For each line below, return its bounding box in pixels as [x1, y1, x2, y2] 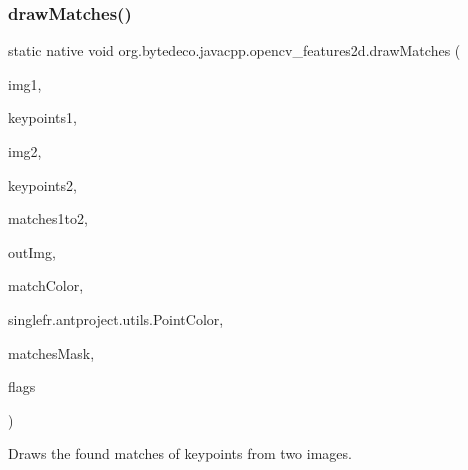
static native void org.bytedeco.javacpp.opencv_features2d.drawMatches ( [8, 40, 461, 61]
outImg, [8, 241, 56, 262]
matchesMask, [8, 342, 95, 363]
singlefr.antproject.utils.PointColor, [8, 308, 224, 329]
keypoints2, [8, 174, 77, 195]
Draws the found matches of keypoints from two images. [8, 443, 352, 464]
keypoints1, [8, 107, 77, 128]
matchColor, [8, 275, 84, 296]
